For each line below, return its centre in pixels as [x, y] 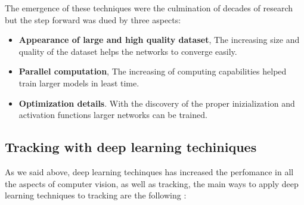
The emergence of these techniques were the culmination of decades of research [149, 8]
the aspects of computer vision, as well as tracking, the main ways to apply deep [152, 183]
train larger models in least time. [79, 83]
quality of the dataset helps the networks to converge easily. [128, 51]
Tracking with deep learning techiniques [131, 147]
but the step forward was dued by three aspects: [93, 19]
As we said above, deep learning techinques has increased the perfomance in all [149, 171]
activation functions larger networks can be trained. [113, 115]
